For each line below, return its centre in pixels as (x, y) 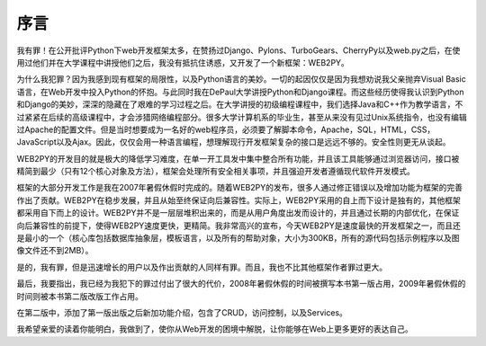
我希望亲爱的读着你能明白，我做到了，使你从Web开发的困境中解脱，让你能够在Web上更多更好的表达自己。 (215, 329)
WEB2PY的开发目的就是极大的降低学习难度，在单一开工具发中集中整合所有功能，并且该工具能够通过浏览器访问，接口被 (238, 158)
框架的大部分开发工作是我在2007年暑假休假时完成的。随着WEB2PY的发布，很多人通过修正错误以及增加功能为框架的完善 (240, 188)
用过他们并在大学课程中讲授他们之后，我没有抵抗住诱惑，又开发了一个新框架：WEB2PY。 (183, 62)
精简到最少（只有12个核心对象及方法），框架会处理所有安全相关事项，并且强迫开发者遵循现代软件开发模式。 (216, 172)
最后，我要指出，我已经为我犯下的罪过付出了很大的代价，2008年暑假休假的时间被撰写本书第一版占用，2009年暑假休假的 (241, 284)
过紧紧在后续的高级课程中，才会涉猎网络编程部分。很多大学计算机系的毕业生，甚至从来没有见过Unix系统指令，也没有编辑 (242, 117)
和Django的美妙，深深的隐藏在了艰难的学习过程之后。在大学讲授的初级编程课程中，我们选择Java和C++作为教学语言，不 (240, 104)
